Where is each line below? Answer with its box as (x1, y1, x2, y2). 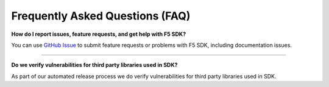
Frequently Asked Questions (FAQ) (11, 9, 191, 23)
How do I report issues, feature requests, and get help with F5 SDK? (11, 30, 186, 38)
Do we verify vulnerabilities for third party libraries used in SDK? (11, 61, 178, 69)
